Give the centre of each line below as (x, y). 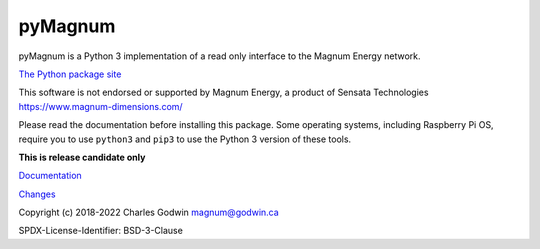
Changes (37, 194)
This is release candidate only (82, 157)
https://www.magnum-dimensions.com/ (101, 106)
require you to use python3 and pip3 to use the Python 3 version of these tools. (185, 139)
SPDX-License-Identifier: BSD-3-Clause (101, 231)
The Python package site (70, 74)
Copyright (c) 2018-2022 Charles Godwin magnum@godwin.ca (148, 212)
